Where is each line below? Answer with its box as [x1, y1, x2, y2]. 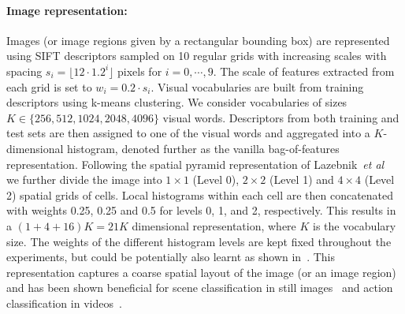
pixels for [117, 62, 162, 79]
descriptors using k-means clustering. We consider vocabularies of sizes [6, 94, 347, 110]
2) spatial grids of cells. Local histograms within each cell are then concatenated [6, 186, 394, 203]
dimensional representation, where [132, 217, 296, 234]
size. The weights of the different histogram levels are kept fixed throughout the [6, 233, 392, 249]
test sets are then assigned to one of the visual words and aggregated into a [6, 125, 370, 141]
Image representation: [6, 2, 128, 18]
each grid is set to [6, 78, 92, 95]
